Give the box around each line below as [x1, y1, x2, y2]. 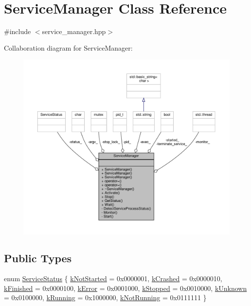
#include [4, 26, 31, 36]
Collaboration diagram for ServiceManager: [4, 42, 133, 53]
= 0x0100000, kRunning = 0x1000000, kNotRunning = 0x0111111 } [4, 292, 207, 303]
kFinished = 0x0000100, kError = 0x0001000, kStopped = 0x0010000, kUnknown [4, 283, 247, 293]
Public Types [4, 251, 72, 266]
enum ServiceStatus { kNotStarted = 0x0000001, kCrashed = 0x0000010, [4, 273, 222, 283]
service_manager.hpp [42, 26, 106, 36]
